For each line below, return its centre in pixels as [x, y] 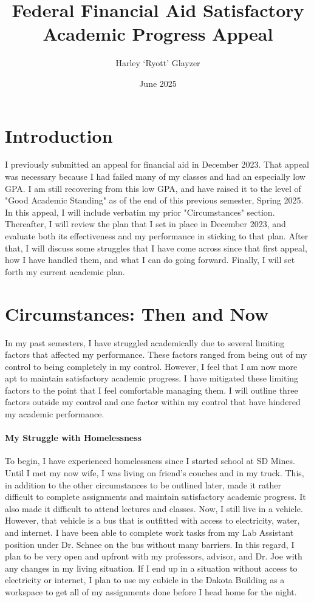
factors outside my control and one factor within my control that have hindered [153, 402]
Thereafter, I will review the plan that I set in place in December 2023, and [145, 224]
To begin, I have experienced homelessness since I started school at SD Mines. [150, 461]
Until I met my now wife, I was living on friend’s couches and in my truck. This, [155, 473]
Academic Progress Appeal [158, 34]
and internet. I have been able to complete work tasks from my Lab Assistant [149, 532]
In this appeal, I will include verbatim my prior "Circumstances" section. [140, 212]
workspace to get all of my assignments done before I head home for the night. [151, 591]
